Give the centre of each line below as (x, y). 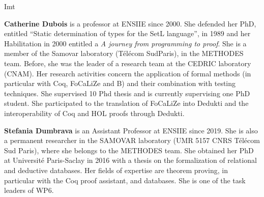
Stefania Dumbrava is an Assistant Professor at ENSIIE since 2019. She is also (131, 130)
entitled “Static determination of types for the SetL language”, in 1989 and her (127, 33)
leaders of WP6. (29, 190)
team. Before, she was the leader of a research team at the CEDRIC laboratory (128, 63)
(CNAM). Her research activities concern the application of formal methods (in (128, 73)
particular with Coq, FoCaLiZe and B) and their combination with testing (120, 83)
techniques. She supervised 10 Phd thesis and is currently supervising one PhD (127, 93)
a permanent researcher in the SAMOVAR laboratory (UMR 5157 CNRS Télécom (132, 140)
